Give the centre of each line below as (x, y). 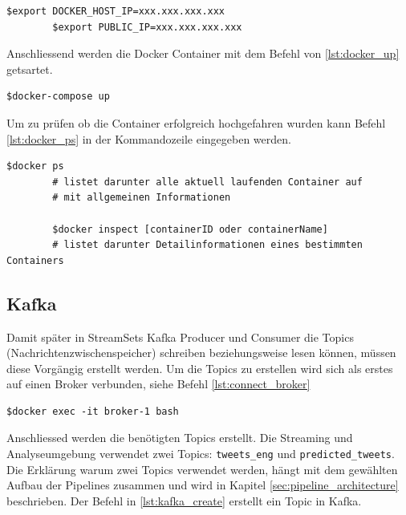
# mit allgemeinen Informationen (142, 198)
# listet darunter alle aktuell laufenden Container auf (207, 182)
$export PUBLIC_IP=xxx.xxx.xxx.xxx (147, 27)
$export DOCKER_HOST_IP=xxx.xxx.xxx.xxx (116, 11)
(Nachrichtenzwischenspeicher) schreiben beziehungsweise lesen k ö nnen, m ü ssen (201, 353)
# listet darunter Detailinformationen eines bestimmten (207, 245)
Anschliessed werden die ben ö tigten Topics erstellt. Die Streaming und (180, 438)
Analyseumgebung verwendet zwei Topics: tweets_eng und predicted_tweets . (201, 454)
